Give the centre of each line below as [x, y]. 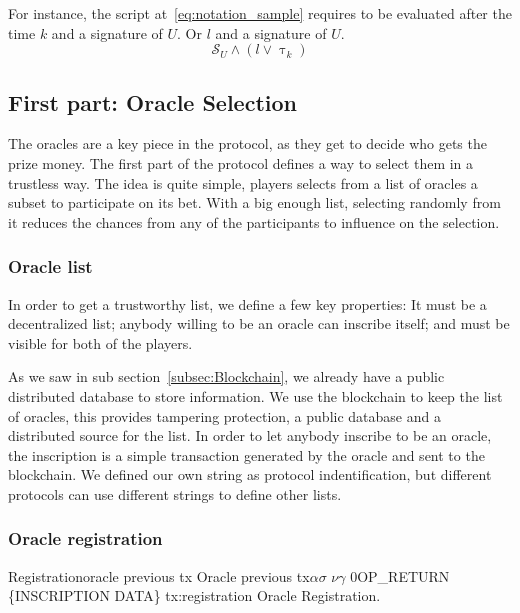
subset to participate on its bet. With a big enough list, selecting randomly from [254, 202]
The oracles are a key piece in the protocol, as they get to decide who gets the [247, 143]
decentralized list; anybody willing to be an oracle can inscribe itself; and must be [259, 323]
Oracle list [50, 266]
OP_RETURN [403, 575]
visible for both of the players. [100, 342]
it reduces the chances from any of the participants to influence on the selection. [254, 221]
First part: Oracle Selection [153, 101]
